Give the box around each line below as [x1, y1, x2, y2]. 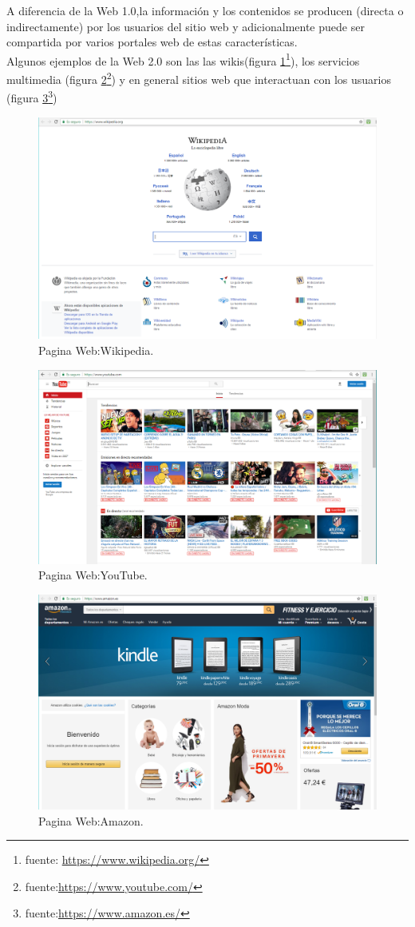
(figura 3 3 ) [6, 87, 57, 105]
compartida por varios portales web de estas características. [6, 34, 298, 50]
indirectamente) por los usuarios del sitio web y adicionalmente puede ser [6, 18, 365, 34]
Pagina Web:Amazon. [38, 812, 144, 829]
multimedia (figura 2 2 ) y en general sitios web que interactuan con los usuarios [6, 69, 391, 87]
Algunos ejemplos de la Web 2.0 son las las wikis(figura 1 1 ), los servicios [6, 50, 360, 69]
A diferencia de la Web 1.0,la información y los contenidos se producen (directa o [6, 2, 404, 18]
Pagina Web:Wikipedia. [38, 341, 154, 358]
